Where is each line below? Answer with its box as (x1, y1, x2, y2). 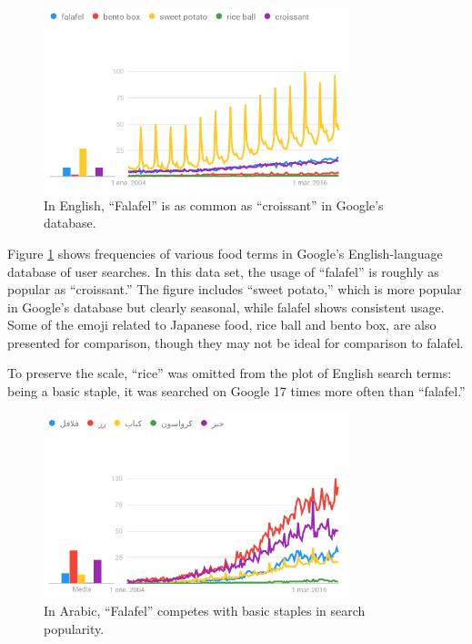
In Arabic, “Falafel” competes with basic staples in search (44, 600, 366, 619)
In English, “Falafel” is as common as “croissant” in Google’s (44, 195, 384, 214)
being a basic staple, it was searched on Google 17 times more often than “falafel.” (7, 382, 466, 401)
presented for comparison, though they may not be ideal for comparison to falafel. (7, 332, 464, 352)
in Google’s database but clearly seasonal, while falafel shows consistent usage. (7, 297, 445, 316)
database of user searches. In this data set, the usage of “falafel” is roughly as (7, 261, 439, 281)
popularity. (44, 618, 105, 638)
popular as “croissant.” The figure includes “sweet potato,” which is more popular (7, 280, 462, 299)
